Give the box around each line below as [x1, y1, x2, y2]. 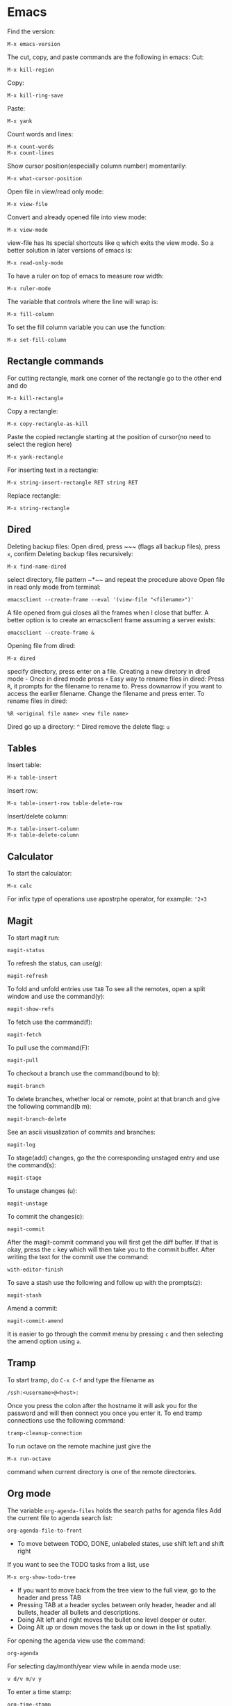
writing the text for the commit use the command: [7, 1253, 149, 1261]
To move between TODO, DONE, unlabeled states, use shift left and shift [17, 1539, 224, 1547]
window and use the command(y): [7, 993, 106, 1000]
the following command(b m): [7, 1103, 92, 1110]
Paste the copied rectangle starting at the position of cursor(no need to [7, 432, 211, 441]
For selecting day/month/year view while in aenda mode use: [7, 1661, 181, 1671]
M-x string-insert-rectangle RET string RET [7, 479, 138, 486]
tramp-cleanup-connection [7, 1430, 82, 1437]
